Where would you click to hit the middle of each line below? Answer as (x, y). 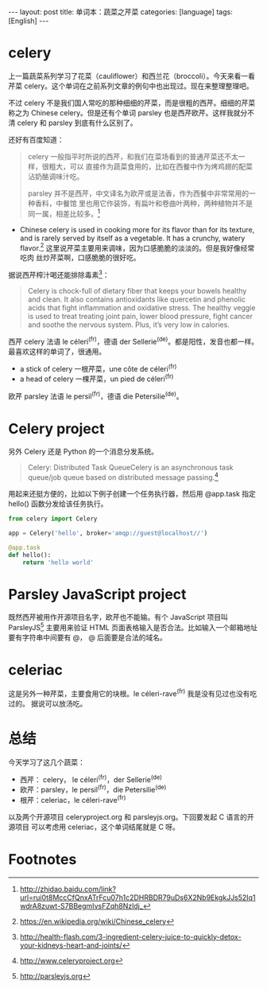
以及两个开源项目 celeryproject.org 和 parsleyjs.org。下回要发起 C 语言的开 (131, 816)
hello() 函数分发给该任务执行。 (58, 504)
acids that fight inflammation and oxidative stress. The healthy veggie (141, 307)
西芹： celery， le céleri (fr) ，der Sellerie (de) (91, 779)
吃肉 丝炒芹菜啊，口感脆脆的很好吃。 (80, 258)
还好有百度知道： (36, 139)
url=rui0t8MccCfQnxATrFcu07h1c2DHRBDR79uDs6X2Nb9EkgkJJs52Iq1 (137, 897)
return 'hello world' (58, 563)
